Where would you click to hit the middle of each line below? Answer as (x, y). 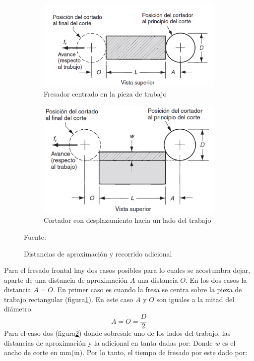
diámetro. (19, 309)
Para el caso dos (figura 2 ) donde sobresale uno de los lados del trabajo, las (117, 333)
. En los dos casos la (216, 280)
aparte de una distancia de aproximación (66, 280)
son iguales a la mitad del (195, 299)
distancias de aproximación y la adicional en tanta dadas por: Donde (108, 342)
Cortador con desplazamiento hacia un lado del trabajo (127, 220)
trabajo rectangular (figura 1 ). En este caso (69, 299)
